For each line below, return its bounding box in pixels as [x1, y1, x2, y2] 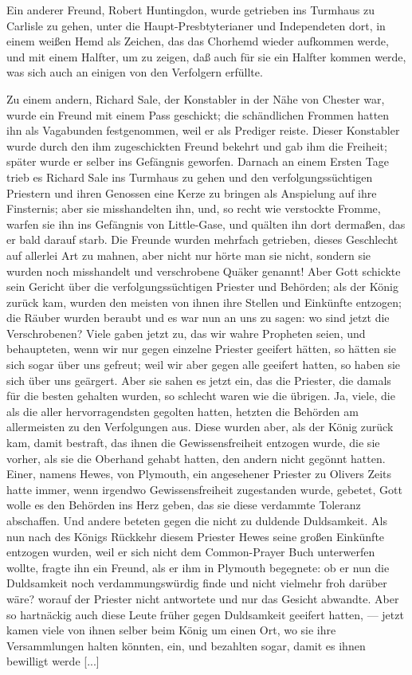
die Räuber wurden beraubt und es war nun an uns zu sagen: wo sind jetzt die [6, 309, 390, 326]
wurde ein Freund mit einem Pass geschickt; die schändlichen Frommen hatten [6, 106, 390, 123]
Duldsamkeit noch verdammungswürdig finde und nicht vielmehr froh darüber [6, 575, 387, 591]
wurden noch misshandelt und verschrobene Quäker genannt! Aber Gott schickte [6, 262, 401, 279]
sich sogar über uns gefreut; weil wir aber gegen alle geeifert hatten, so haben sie [6, 356, 401, 373]
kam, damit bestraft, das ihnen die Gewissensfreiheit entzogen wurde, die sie [6, 434, 380, 451]
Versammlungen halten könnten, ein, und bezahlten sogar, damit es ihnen [6, 637, 366, 653]
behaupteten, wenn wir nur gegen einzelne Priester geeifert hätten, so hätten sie [6, 340, 397, 357]
